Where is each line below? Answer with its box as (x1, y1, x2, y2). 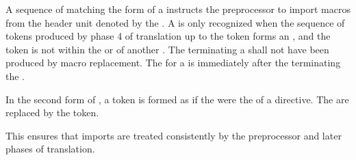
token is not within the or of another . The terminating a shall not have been (5, 42, 329, 56)
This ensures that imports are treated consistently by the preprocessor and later (5, 128, 342, 142)
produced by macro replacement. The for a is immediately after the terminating (5, 55, 341, 70)
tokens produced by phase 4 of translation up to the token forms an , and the (5, 29, 331, 43)
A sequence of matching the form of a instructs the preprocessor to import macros (5, 2, 351, 16)
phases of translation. (5, 142, 95, 156)
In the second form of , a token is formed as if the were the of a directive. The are (5, 92, 349, 106)
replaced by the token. (5, 105, 99, 120)
